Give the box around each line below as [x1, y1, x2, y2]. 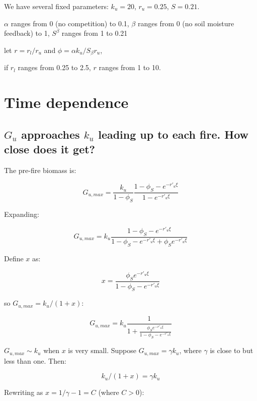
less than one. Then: [4, 355, 66, 366]
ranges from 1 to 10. [99, 62, 161, 73]
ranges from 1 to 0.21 [61, 28, 128, 38]
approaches [21, 126, 80, 142]
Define [4, 253, 24, 264]
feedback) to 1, [4, 28, 50, 38]
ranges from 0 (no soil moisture [137, 18, 234, 28]
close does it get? [4, 141, 96, 156]
